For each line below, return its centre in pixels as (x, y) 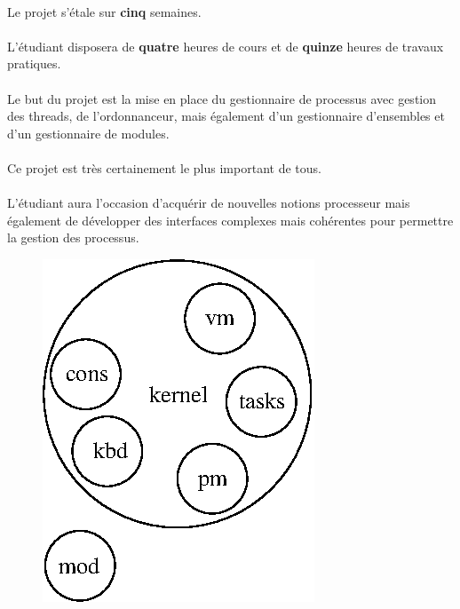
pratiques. (34, 63)
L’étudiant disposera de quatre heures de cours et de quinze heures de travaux (226, 46)
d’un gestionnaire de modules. (88, 133)
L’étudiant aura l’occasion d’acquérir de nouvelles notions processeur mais (209, 203)
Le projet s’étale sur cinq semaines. (104, 11)
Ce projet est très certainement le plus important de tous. (164, 167)
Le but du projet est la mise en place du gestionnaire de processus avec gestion (222, 98)
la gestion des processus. (73, 237)
